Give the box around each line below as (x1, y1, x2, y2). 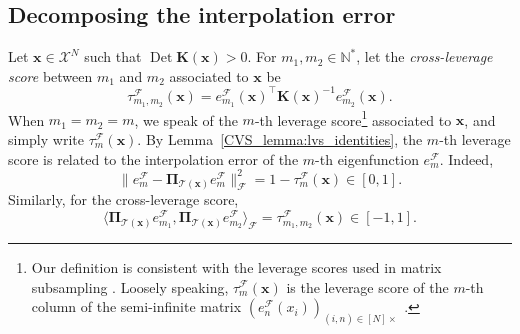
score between (8, 65, 93, 86)
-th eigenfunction (315, 148, 419, 169)
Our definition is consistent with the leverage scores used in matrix (31, 256, 442, 277)
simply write (8, 129, 84, 149)
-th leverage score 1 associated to (254, 106, 452, 130)
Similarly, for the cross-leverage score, (8, 189, 239, 210)
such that (84, 46, 142, 67)
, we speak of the (134, 109, 238, 130)
